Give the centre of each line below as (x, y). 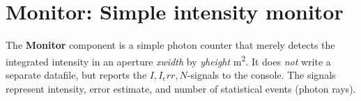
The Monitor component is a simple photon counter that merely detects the (170, 45)
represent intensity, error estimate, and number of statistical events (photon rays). (181, 88)
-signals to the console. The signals (261, 74)
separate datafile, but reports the (76, 74)
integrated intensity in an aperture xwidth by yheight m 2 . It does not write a (168, 60)
